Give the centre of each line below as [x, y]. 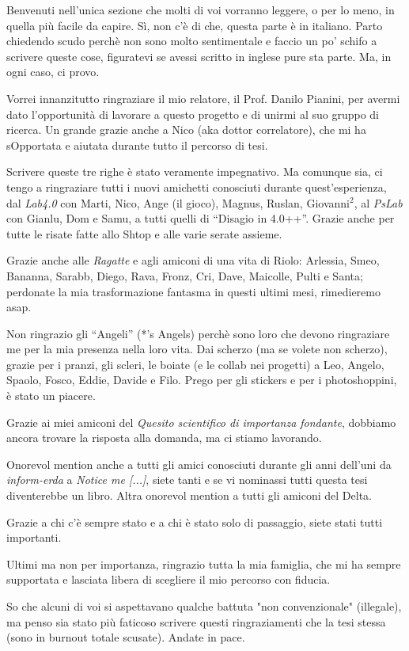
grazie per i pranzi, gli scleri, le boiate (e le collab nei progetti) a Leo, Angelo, [195, 364]
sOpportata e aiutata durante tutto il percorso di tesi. [137, 145]
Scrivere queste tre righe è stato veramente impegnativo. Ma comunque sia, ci [195, 171]
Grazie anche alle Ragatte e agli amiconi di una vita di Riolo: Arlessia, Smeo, [193, 260]
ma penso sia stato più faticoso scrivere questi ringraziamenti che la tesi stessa [196, 621]
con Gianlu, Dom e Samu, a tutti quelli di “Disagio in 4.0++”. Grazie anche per [201, 218]
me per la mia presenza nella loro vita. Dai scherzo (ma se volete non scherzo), [197, 349]
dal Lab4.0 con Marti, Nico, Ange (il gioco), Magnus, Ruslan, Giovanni [178, 202]
